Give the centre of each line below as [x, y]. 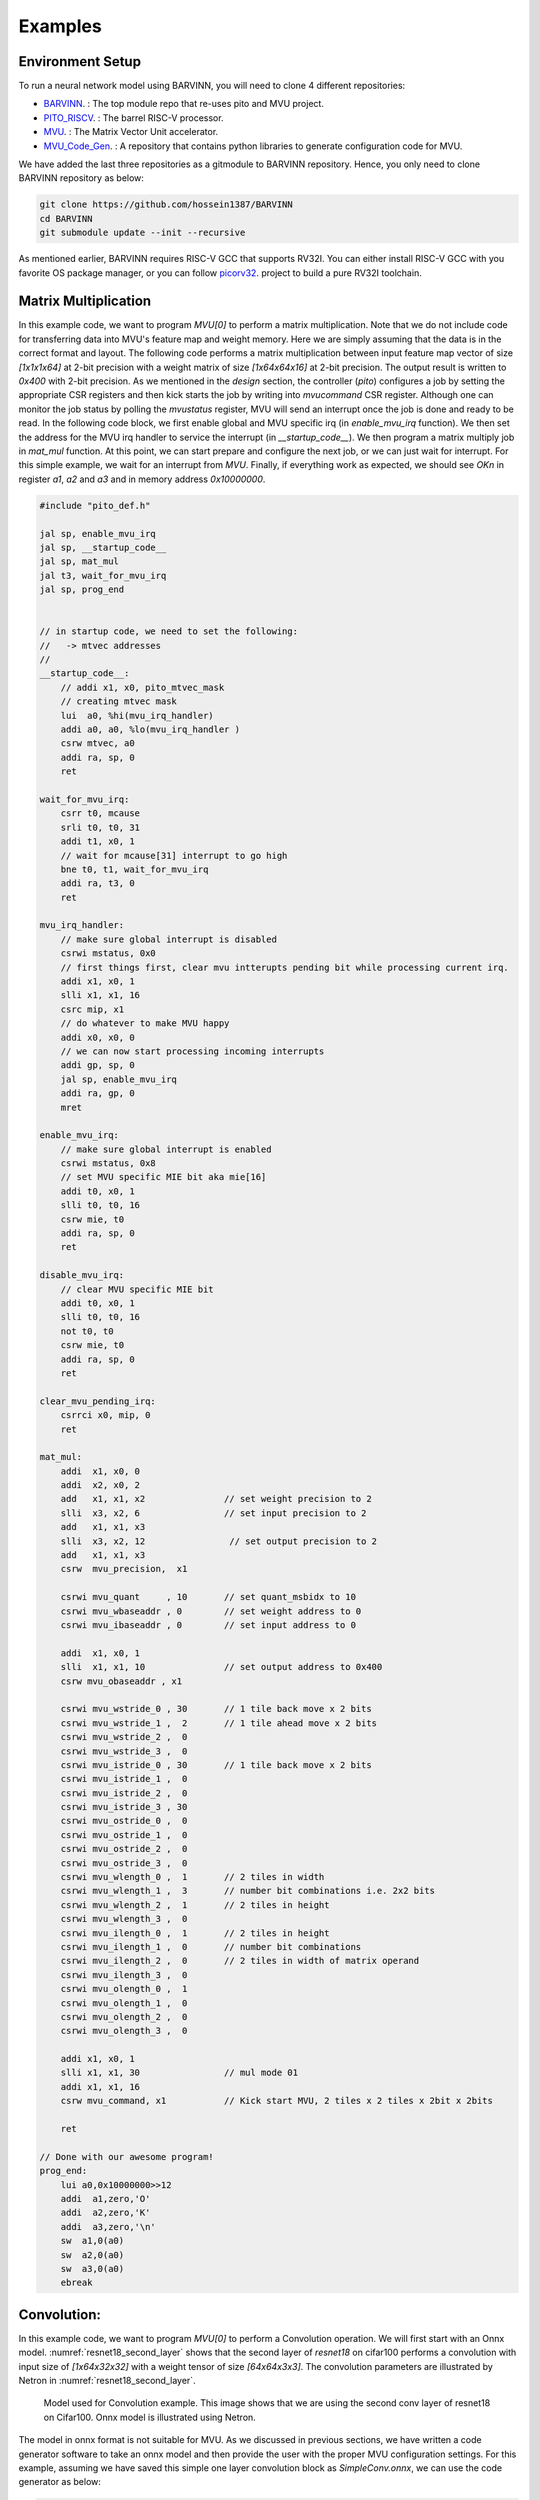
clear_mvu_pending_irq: [98, 1401]
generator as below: [60, 2482]
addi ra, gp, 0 [97, 1093]
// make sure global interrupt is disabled [168, 939]
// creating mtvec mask [118, 701]
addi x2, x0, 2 [100, 1485]
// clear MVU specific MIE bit [137, 1289]
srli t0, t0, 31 [100, 827]
